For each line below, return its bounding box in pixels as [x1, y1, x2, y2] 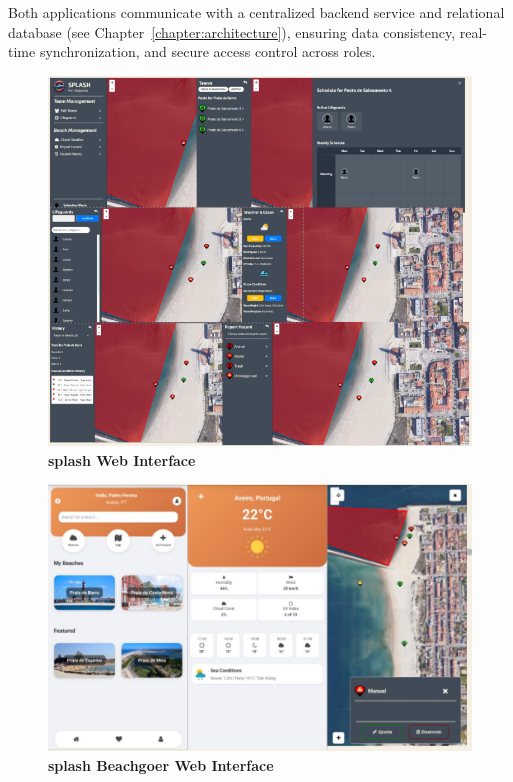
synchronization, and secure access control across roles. [39, 41, 376, 62]
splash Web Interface [48, 449, 196, 470]
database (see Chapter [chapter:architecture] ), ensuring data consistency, [8, 21, 456, 42]
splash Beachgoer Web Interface [48, 755, 274, 776]
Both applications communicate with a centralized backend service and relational [8, 2, 505, 22]
